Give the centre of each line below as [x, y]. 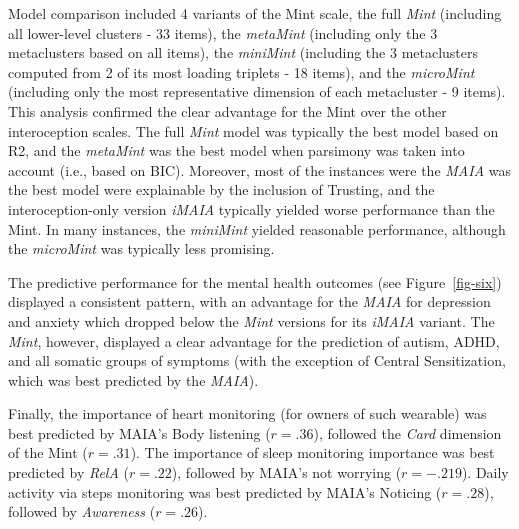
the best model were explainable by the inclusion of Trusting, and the [221, 189]
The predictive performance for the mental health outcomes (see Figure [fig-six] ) [255, 281]
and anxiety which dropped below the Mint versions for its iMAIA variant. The [251, 320]
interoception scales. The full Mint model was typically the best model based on [253, 130]
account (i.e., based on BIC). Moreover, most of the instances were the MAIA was [259, 169]
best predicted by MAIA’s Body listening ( [139, 432]
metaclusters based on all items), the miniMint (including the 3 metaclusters [243, 52]
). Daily [485, 472]
